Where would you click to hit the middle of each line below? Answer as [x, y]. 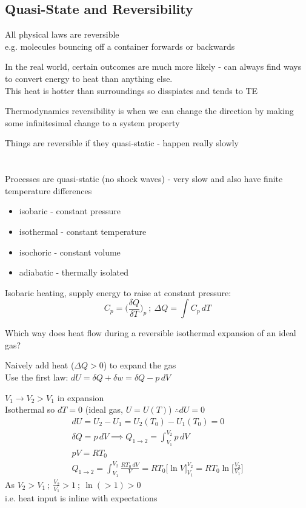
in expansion [81, 397]
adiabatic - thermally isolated [74, 272]
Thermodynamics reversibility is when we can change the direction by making [149, 111]
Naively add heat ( [40, 365]
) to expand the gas [140, 365]
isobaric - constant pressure [70, 211]
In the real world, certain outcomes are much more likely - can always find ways [153, 66]
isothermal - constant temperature [83, 231]
